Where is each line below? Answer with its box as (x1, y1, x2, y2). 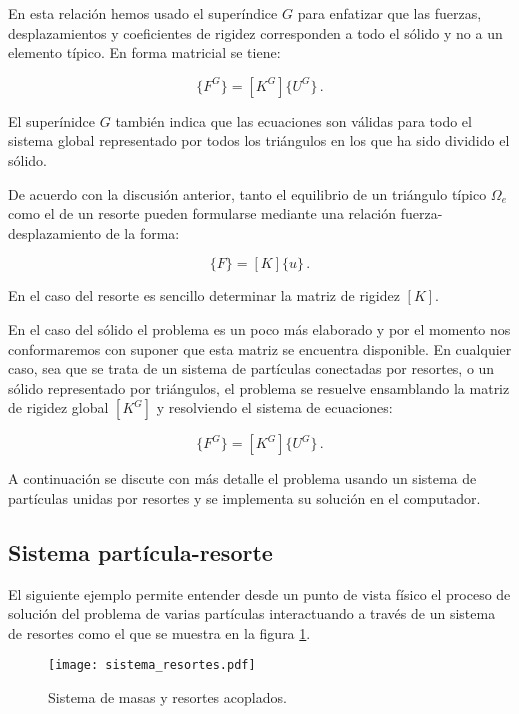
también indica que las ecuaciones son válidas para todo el (115, 110, 472, 131)
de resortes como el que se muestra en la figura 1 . (8, 622, 311, 643)
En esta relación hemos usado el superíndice (8, 3, 278, 23)
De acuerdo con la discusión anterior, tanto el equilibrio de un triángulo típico (8, 183, 487, 204)
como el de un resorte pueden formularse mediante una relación (8, 203, 397, 224)
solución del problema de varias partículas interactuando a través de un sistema (8, 603, 496, 624)
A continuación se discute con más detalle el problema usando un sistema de (8, 468, 477, 489)
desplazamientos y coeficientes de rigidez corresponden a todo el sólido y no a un (8, 22, 503, 43)
